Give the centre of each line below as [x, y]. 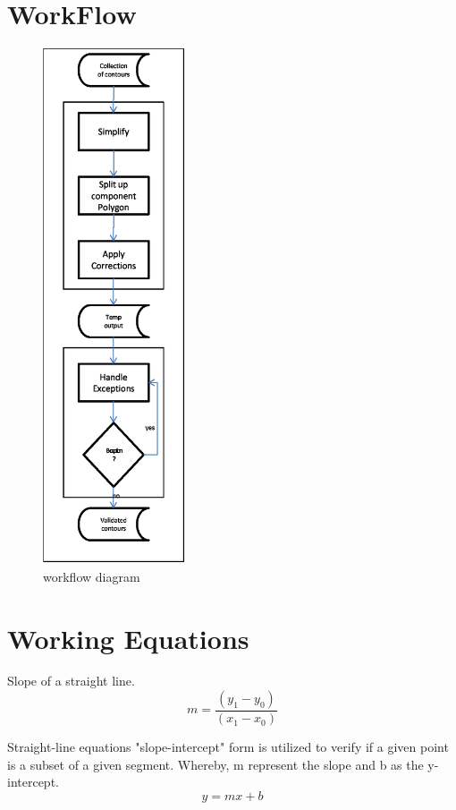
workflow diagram [92, 576]
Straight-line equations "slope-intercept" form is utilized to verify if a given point [228, 747]
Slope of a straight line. [71, 681]
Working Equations [128, 638]
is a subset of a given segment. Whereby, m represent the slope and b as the [215, 764]
